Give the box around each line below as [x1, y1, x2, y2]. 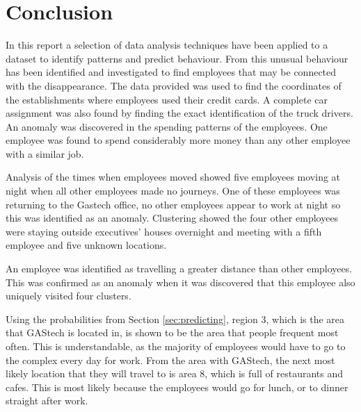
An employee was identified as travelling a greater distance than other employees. [6, 261, 353, 276]
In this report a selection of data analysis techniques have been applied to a [6, 38, 328, 52]
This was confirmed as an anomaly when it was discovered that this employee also [6, 274, 355, 289]
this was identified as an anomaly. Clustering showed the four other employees [6, 211, 339, 225]
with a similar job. [6, 146, 84, 160]
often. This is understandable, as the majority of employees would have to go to [6, 339, 346, 353]
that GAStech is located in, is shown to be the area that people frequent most [6, 325, 339, 340]
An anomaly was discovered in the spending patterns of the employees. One [6, 119, 328, 133]
